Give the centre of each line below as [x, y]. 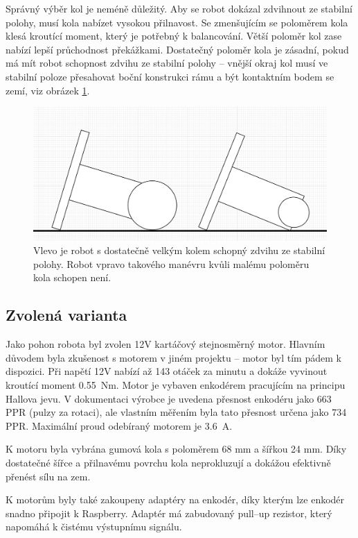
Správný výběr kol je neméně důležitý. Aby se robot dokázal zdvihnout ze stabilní [179, 8]
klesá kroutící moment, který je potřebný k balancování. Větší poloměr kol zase [174, 36]
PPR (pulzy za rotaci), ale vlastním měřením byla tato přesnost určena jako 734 [176, 412]
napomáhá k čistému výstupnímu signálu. [94, 527]
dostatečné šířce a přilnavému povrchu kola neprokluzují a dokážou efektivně [168, 463]
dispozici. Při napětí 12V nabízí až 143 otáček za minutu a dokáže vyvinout [167, 371]
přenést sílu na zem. [48, 476]
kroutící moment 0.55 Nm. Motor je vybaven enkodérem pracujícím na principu [176, 385]
